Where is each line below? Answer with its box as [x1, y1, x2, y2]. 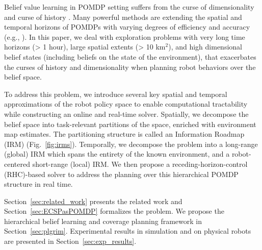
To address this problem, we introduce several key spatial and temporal [4, 88, 227, 99]
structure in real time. [4, 179, 73, 189]
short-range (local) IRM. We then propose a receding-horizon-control [32, 158, 248, 169]
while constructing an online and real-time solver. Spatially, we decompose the [4, 108, 249, 119]
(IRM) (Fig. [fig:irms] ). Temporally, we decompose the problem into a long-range [4, 138, 258, 149]
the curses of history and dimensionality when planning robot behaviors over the [4, 61, 256, 72]
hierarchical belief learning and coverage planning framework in [4, 215, 202, 226]
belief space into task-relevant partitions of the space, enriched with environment [4, 118, 256, 129]
